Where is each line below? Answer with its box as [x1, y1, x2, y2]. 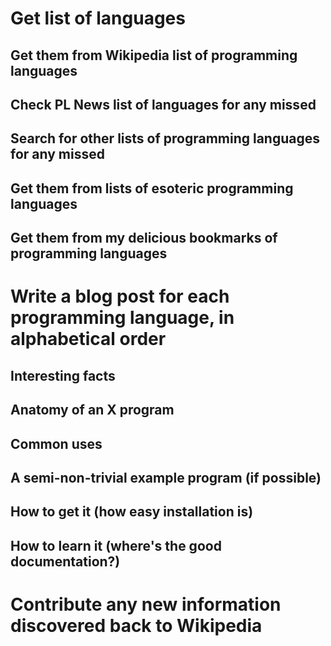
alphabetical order [10, 328, 167, 351]
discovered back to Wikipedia [10, 614, 263, 637]
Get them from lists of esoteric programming [10, 180, 294, 197]
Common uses [10, 435, 103, 452]
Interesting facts [10, 367, 116, 384]
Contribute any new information [10, 593, 282, 616]
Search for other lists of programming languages [10, 130, 321, 147]
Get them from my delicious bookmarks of [10, 230, 278, 247]
